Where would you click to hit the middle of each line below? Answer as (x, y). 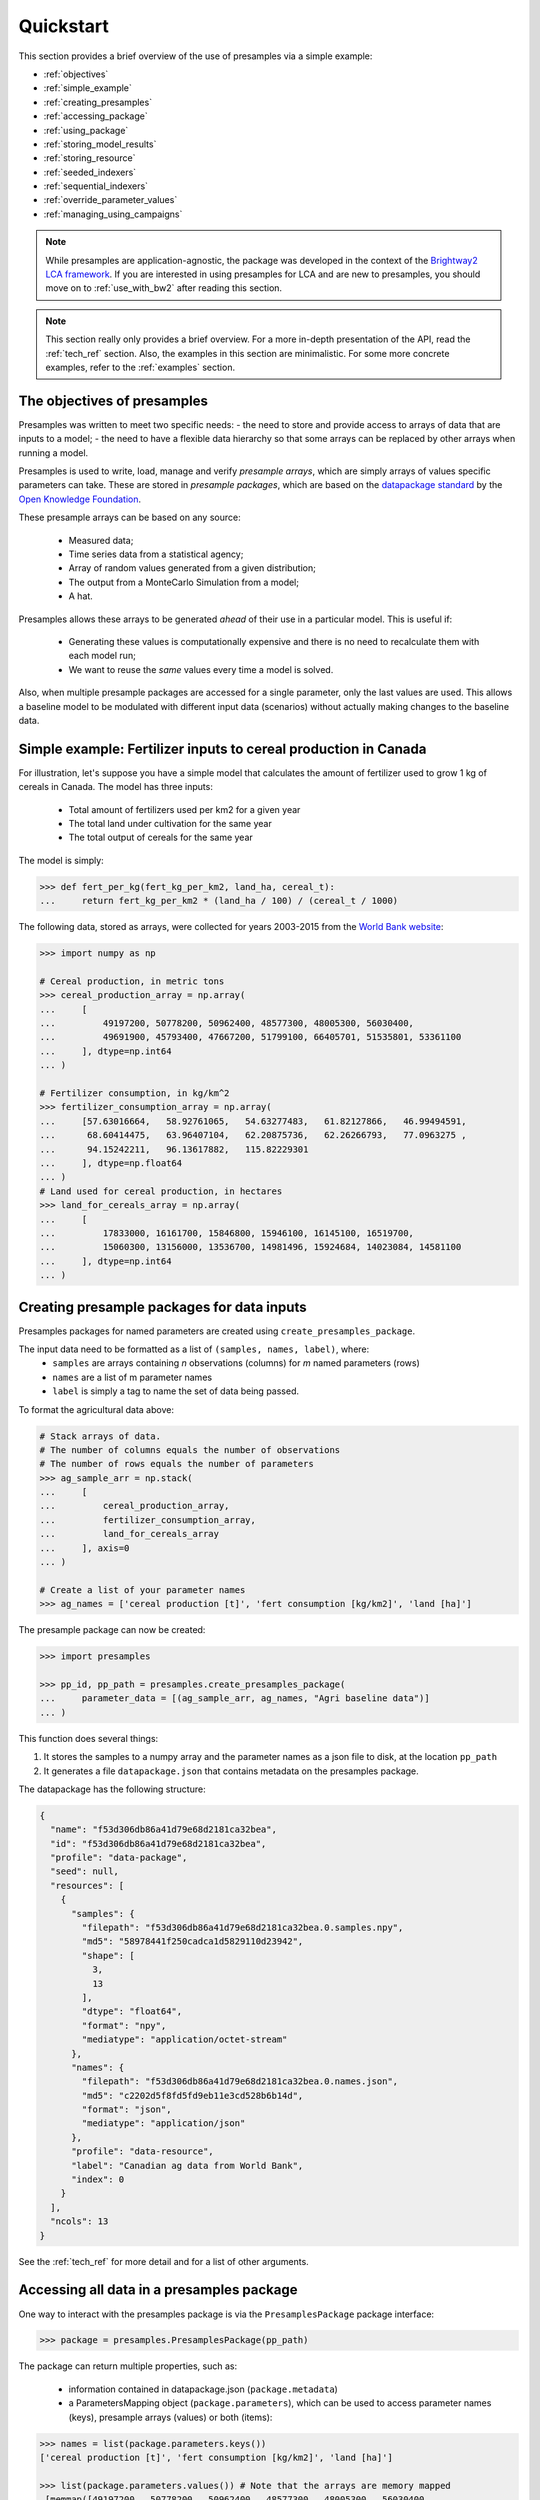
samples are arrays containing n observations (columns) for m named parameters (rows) (236, 1363)
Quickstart (64, 26)
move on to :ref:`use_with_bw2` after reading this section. (164, 288)
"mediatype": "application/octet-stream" (184, 2039)
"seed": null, (85, 1871)
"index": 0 (98, 2179)
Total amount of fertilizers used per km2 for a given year (184, 809)
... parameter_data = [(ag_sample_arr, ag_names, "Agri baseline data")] (234, 1698)
